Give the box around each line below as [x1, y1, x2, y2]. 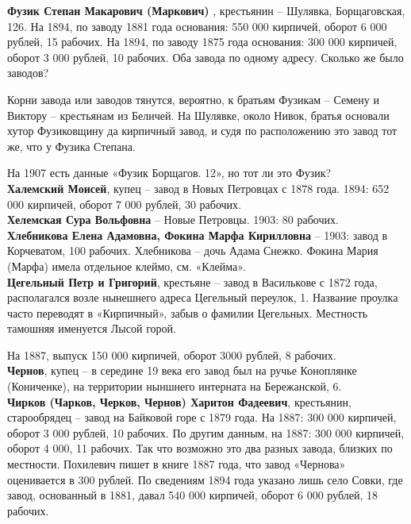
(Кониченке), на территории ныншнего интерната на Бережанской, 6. [7, 378, 342, 395]
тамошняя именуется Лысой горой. [7, 320, 176, 337]
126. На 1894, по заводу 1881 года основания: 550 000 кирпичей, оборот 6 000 [7, 17, 387, 34]
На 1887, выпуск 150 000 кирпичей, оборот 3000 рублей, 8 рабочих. [7, 346, 336, 363]
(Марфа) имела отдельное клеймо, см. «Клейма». [7, 257, 246, 274]
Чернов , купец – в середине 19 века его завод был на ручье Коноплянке [7, 362, 357, 379]
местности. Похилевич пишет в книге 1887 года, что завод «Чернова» [7, 456, 346, 472]
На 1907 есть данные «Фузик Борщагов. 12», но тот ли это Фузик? [7, 164, 332, 181]
